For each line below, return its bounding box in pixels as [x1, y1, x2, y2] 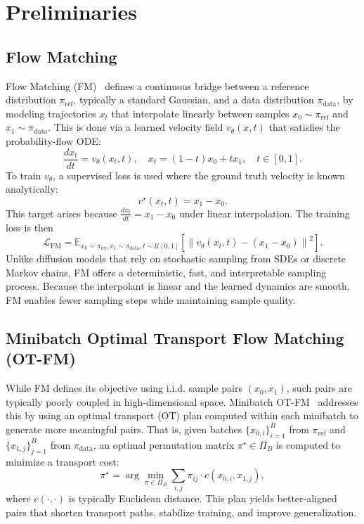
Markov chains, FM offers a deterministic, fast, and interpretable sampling [6, 264, 327, 279]
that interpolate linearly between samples [111, 106, 290, 120]
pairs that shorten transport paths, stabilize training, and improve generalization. [6, 505, 357, 520]
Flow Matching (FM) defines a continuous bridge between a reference [6, 78, 309, 93]
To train [6, 167, 41, 182]
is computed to [275, 437, 341, 452]
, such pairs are [286, 381, 352, 395]
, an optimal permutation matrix [93, 437, 235, 452]
